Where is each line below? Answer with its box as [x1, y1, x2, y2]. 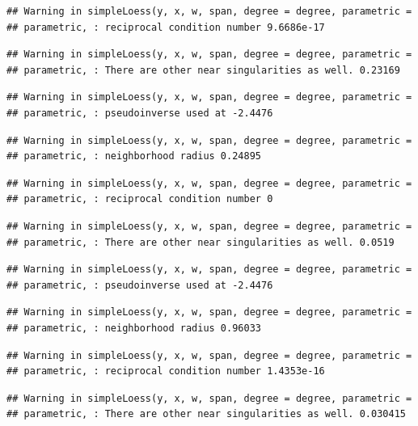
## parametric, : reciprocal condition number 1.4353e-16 [6, 365, 325, 377]
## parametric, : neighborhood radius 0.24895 [6, 150, 261, 162]
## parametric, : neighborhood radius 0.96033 [6, 322, 261, 334]
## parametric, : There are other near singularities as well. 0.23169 [6, 64, 400, 76]
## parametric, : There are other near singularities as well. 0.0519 [6, 236, 395, 248]
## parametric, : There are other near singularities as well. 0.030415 [6, 408, 406, 420]
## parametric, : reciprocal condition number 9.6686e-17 [6, 21, 325, 33]
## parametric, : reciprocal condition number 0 [6, 193, 273, 205]
